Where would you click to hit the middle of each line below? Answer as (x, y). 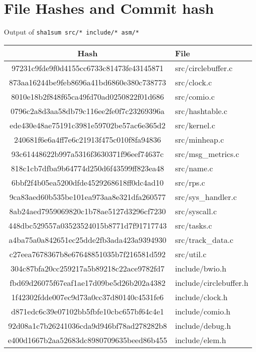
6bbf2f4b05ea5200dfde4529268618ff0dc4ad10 (87, 182)
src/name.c (194, 168)
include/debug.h (203, 325)
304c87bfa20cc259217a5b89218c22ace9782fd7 (87, 268)
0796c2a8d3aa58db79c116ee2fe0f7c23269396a (87, 111)
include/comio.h (203, 311)
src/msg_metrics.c (207, 154)
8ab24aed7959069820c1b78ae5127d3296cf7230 (87, 211)
